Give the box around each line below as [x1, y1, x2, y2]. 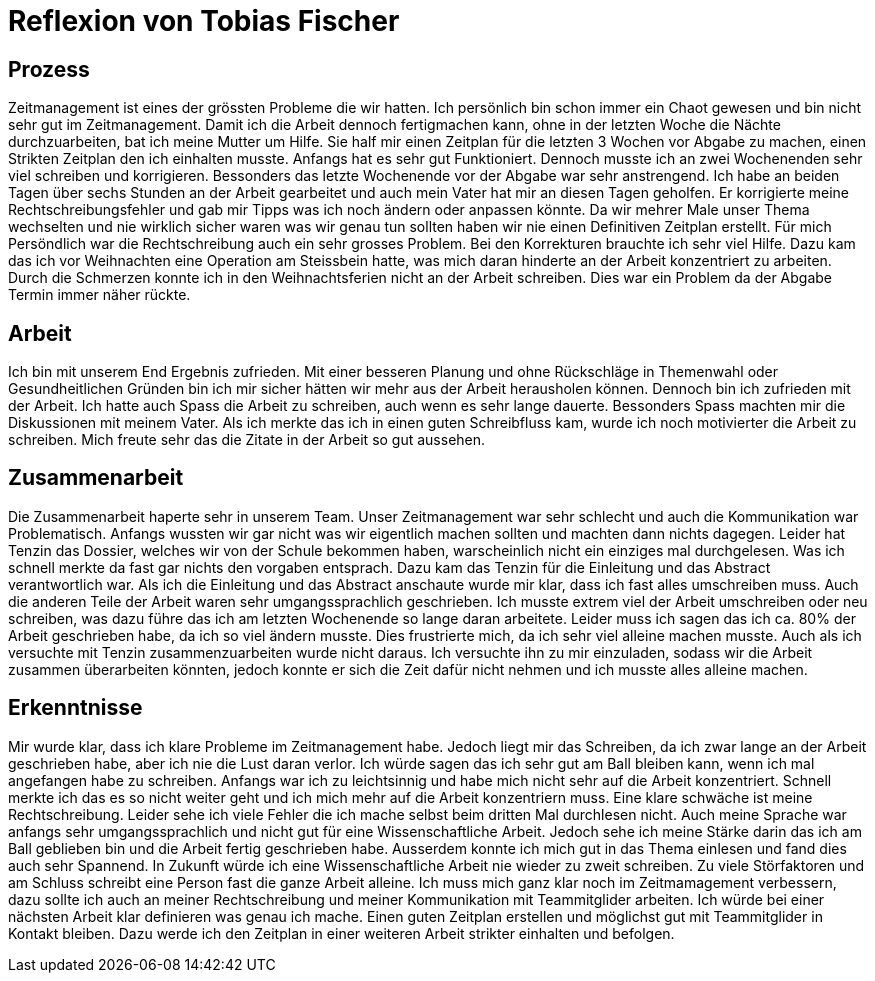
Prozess [8, 56, 90, 82]
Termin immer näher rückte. [8, 286, 191, 304]
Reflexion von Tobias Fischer [8, 4, 400, 38]
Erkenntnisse [8, 695, 143, 721]
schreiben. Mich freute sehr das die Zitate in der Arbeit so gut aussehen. [8, 431, 486, 449]
